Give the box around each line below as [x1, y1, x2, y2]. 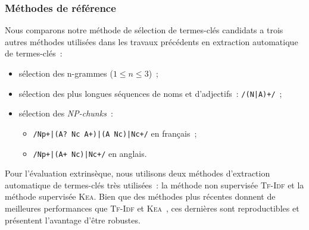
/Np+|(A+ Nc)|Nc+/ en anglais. [33, 147, 147, 159]
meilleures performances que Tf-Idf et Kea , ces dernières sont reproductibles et [5, 201, 299, 214]
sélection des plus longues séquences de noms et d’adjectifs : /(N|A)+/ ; [18, 87, 282, 99]
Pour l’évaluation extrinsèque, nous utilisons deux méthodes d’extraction [5, 167, 270, 179]
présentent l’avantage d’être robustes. [5, 213, 141, 226]
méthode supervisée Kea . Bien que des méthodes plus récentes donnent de [5, 190, 276, 203]
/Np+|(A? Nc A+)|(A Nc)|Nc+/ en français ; [33, 127, 197, 139]
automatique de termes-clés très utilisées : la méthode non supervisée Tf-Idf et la [5, 178, 304, 191]
